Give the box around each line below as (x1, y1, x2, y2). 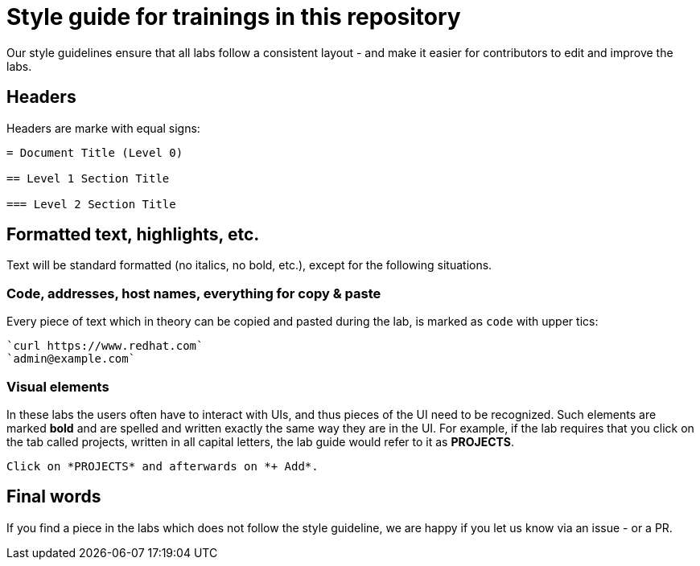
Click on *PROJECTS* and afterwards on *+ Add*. (6, 459, 319, 473)
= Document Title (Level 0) (6, 146, 183, 159)
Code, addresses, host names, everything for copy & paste (6, 285, 381, 301)
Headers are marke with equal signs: (6, 121, 200, 135)
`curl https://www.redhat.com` (6, 339, 204, 353)
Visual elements (6, 378, 109, 395)
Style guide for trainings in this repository (6, 3, 461, 31)
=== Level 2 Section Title (6, 197, 176, 211)
